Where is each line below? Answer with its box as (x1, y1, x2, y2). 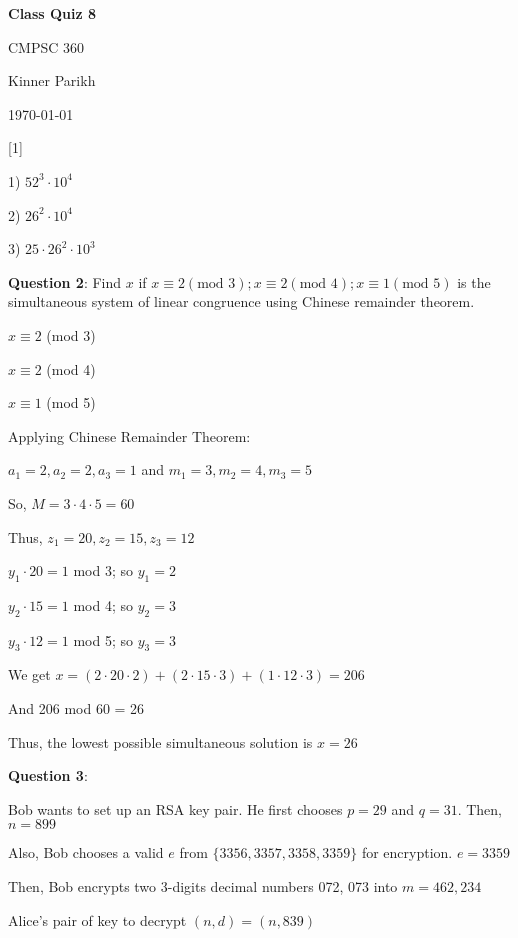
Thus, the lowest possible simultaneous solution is (8, 731, 313, 752)
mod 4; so (73, 594, 134, 615)
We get (8, 664, 51, 685)
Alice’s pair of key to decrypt (8, 909, 187, 930)
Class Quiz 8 (8, 3, 97, 23)
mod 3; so (73, 560, 134, 581)
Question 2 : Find (8, 271, 122, 292)
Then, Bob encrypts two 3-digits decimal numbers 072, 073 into (8, 876, 398, 897)
